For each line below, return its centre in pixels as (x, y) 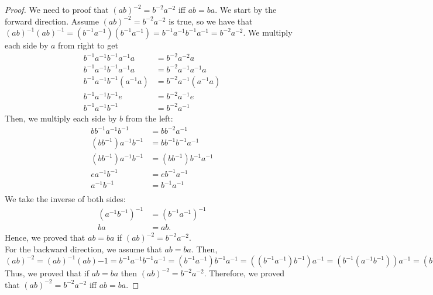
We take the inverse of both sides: (65, 199)
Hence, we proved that (45, 237)
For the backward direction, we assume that (83, 249)
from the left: (149, 118)
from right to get (88, 45)
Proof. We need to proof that (57, 9)
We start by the (248, 9)
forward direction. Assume (52, 21)
